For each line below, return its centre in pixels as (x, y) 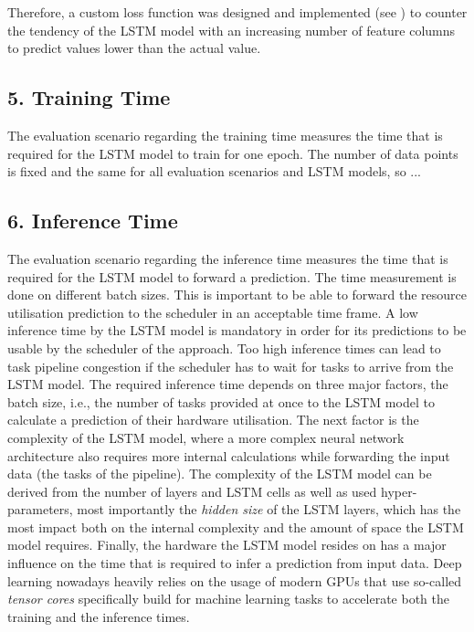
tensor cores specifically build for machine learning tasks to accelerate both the (229, 599)
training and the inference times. (99, 616)
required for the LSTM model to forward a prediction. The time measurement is (232, 276)
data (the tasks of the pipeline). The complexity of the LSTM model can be (220, 474)
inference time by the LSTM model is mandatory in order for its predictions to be (237, 330)
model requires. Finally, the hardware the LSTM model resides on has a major (227, 545)
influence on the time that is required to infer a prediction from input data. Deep (235, 563)
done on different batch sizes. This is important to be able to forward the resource (237, 295)
